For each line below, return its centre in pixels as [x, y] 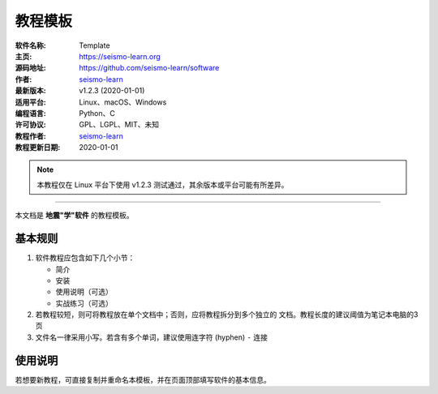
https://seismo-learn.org [120, 56]
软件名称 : [30, 45]
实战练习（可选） [84, 303]
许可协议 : [30, 125]
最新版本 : [30, 91]
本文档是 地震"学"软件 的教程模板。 [74, 216]
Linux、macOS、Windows [123, 102]
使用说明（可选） [84, 292]
